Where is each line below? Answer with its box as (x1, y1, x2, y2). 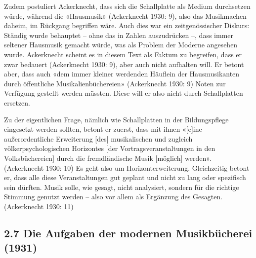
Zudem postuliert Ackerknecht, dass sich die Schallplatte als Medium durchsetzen (4, 1, 251, 11)
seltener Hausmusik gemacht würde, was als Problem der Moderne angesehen (4, 39, 238, 50)
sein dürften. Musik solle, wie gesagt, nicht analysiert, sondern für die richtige (4, 182, 239, 192)
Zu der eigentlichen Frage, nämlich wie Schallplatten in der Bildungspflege (4, 114, 229, 124)
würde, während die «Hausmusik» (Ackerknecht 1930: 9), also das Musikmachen (4, 10, 247, 21)
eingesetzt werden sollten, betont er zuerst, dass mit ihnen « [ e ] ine (4, 124, 202, 134)
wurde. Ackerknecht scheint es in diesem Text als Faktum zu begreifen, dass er (4, 49, 242, 59)
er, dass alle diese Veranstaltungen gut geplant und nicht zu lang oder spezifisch (4, 172, 246, 183)
